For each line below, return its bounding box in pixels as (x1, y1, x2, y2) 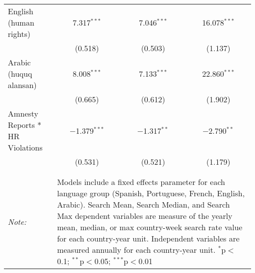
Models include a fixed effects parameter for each (57, 176, 225, 187)
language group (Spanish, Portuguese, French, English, (57, 187, 245, 199)
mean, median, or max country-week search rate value (57, 221, 242, 233)
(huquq (8, 68, 32, 79)
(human (8, 17, 34, 28)
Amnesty (8, 108, 38, 119)
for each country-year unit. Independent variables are (57, 233, 240, 244)
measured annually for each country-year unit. (57, 244, 216, 255)
